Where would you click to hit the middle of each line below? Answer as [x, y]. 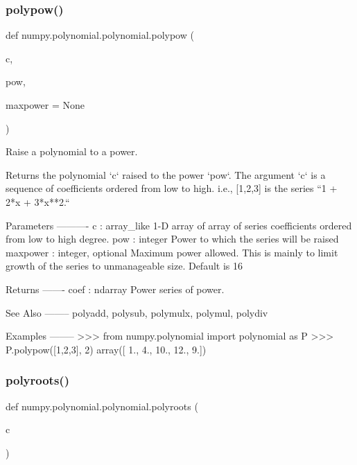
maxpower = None [45, 105]
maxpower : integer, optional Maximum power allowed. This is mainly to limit [172, 252]
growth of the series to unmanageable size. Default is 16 [124, 266]
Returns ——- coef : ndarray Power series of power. [115, 289]
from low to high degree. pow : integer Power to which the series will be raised [172, 239]
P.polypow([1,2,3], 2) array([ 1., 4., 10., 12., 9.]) [106, 349]
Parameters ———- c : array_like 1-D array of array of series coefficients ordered [179, 225]
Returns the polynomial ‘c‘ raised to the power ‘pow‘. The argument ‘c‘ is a [166, 174]
